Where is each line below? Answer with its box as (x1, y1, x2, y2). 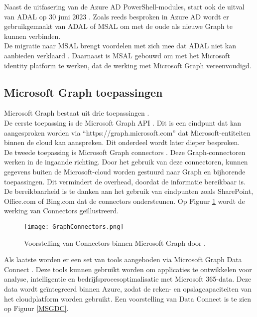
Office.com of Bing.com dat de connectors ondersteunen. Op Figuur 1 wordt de (4, 195, 245, 206)
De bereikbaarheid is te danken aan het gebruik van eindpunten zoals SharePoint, (4, 186, 254, 196)
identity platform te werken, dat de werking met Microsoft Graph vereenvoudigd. (4, 60, 252, 70)
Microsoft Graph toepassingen (4, 84, 163, 100)
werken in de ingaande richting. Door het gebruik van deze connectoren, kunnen (4, 157, 248, 167)
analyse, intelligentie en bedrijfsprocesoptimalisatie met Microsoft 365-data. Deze (4, 274, 252, 284)
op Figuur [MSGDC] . (4, 303, 69, 314)
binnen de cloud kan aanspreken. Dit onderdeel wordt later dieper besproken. (4, 137, 240, 148)
